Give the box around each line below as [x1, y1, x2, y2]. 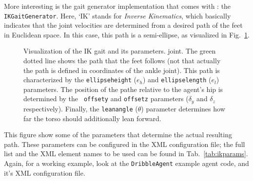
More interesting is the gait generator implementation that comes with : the [4, 1, 231, 11]
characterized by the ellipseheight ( [23, 74, 136, 85]
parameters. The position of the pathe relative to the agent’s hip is [23, 84, 223, 94]
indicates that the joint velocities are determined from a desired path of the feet [4, 20, 243, 30]
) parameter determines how [141, 103, 225, 113]
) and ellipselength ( [142, 74, 212, 85]
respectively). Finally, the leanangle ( [23, 103, 138, 113]
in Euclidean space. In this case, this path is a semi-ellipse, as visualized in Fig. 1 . [4, 29, 250, 39]
